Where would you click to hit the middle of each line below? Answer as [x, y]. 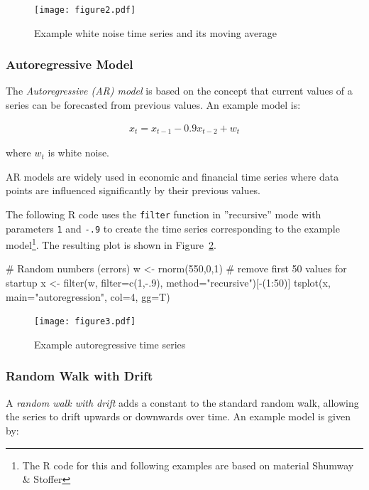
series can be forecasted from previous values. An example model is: [153, 105]
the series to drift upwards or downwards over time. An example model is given [178, 416]
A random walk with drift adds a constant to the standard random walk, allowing [182, 402]
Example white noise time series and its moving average [155, 32]
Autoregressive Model [70, 64]
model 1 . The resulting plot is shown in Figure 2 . [111, 244]
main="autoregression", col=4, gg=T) [88, 296]
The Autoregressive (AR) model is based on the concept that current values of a [179, 91]
